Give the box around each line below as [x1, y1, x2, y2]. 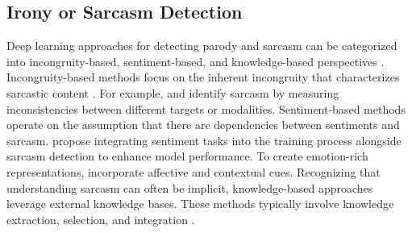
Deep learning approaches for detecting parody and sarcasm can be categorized [6, 37, 397, 54]
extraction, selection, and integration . [6, 210, 195, 227]
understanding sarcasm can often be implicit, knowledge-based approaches [6, 179, 373, 196]
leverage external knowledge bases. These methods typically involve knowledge [6, 195, 394, 212]
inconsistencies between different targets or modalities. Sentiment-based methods [6, 100, 406, 117]
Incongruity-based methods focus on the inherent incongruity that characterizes [6, 69, 400, 85]
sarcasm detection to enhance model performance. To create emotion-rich [6, 148, 368, 164]
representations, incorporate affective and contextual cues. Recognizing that [6, 163, 381, 180]
